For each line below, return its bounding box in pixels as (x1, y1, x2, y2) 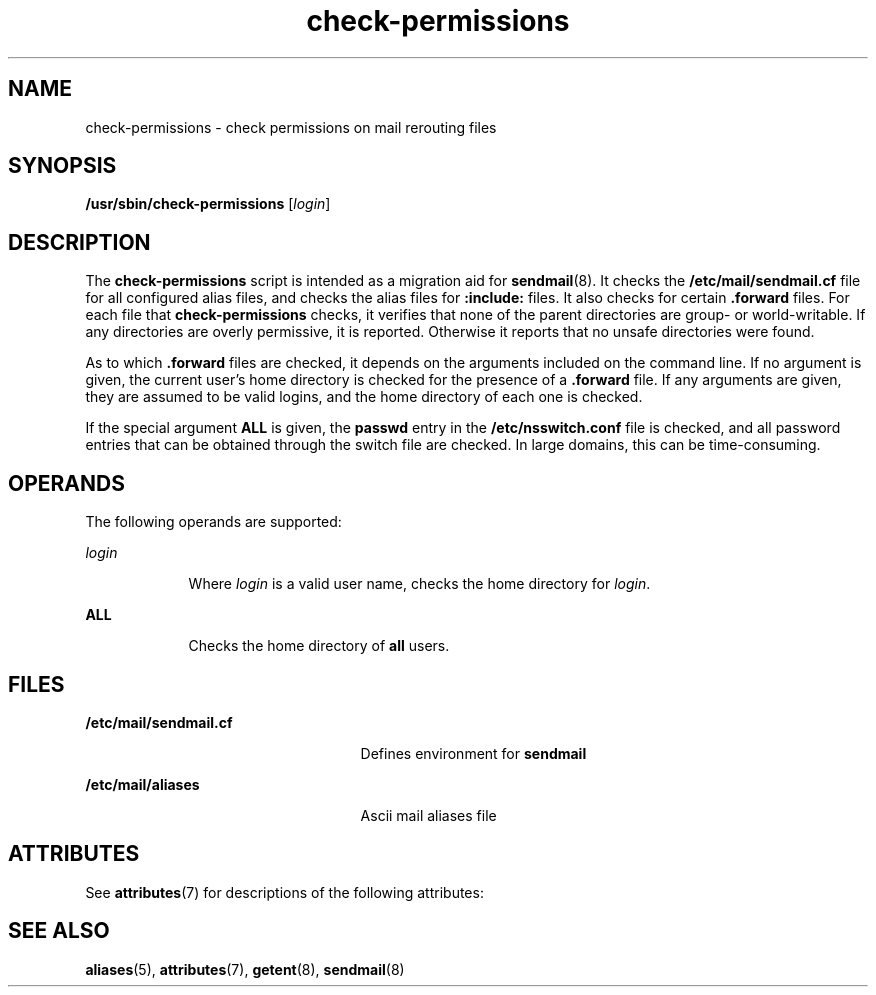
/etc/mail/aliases (85, 775, 200, 793)
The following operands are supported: (85, 513, 342, 531)
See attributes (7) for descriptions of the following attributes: (85, 883, 484, 901)
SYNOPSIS (8, 153, 117, 179)
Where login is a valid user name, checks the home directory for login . (188, 575, 651, 593)
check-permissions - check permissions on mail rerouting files (85, 118, 497, 136)
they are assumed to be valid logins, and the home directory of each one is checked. (85, 388, 643, 406)
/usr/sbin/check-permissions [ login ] (85, 195, 331, 213)
